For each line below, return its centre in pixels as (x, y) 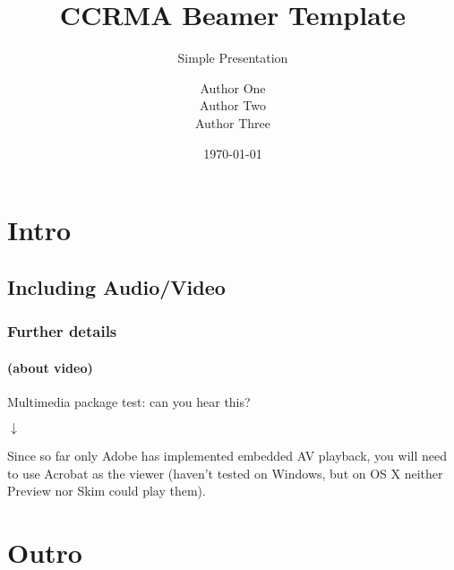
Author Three (233, 122)
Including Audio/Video (116, 286)
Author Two (233, 105)
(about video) (50, 367)
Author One (233, 87)
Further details (62, 330)
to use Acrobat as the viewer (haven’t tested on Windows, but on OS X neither (225, 473)
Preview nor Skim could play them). (107, 491)
